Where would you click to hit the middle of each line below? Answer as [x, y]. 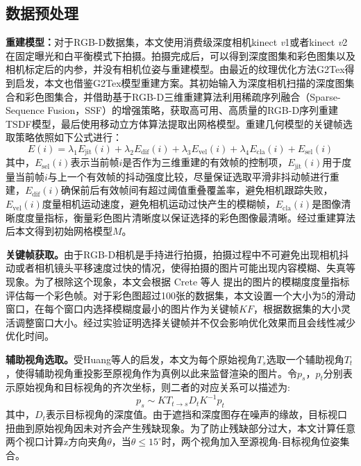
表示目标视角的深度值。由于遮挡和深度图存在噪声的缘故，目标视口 [196, 414]
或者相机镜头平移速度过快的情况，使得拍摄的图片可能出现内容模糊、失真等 [185, 268]
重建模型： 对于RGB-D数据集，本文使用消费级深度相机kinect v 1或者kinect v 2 [177, 42]
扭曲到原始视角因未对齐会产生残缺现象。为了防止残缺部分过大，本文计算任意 [180, 427]
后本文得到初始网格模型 [59, 231]
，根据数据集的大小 [297, 309]
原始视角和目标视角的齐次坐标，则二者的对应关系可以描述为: [152, 387]
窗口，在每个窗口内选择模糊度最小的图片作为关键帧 [122, 309]
